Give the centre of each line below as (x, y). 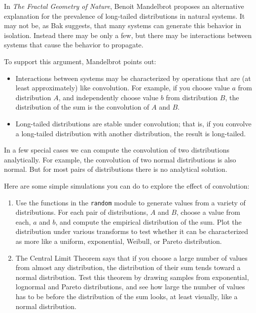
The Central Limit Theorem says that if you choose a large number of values (131, 257)
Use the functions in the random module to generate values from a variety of (130, 202)
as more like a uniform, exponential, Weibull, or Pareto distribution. (119, 241)
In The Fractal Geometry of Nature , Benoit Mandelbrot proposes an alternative (124, 6)
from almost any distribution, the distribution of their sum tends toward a (128, 267)
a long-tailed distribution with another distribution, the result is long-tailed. (131, 133)
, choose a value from (208, 212)
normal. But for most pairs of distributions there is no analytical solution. (116, 169)
